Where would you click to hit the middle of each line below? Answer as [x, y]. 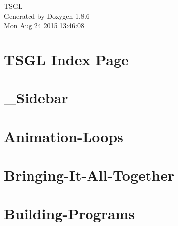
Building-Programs [70, 213]
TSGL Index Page [66, 59]
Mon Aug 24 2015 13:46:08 [44, 25]
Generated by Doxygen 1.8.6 [47, 16]
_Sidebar [36, 98]
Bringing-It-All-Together [89, 175]
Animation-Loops [64, 136]
